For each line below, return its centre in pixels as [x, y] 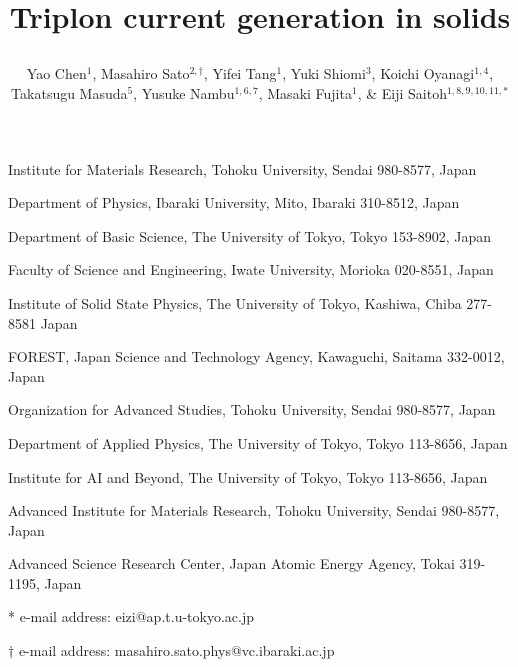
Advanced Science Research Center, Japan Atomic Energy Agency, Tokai [231, 563]
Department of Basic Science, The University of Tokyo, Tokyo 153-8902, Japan [250, 235]
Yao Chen [56, 73]
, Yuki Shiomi [324, 73]
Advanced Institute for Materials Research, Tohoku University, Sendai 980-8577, [254, 510]
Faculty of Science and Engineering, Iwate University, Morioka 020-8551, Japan [251, 269]
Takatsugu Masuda [69, 92]
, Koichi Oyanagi [423, 73]
